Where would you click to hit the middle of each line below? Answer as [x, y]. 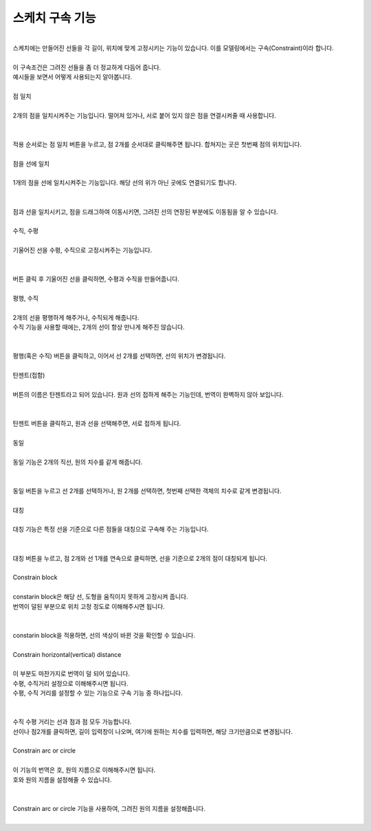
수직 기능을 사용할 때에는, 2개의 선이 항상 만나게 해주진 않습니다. [99, 327]
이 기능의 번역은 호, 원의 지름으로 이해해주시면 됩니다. [84, 770]
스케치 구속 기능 [54, 18]
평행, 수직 [26, 299]
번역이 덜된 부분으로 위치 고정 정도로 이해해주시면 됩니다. [89, 606]
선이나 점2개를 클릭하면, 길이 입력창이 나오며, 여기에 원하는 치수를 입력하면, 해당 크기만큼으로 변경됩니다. [153, 731]
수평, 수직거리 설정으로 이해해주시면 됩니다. [70, 683]
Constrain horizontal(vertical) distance [67, 654]
